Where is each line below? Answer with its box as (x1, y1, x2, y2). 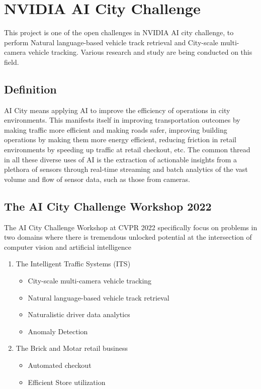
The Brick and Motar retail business (16, 343, 128, 353)
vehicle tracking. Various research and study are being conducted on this (28, 47, 252, 57)
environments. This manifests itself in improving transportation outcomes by (4, 115, 240, 125)
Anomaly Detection (28, 326, 88, 336)
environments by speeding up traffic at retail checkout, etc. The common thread (4, 144, 250, 155)
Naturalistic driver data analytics (28, 309, 130, 320)
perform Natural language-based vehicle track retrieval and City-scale (4, 37, 218, 47)
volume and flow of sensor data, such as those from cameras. (4, 173, 190, 184)
